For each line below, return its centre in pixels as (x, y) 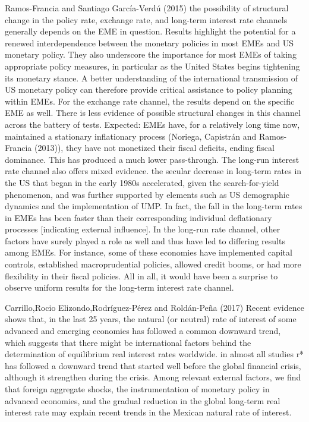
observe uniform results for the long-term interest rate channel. (119, 287)
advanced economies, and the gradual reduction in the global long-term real (143, 400)
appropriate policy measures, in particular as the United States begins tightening (152, 66)
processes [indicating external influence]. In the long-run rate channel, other (143, 229)
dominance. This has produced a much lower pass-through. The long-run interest (152, 159)
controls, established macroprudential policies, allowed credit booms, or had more (153, 264)
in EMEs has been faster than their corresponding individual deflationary (138, 217)
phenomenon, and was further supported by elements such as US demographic (147, 194)
